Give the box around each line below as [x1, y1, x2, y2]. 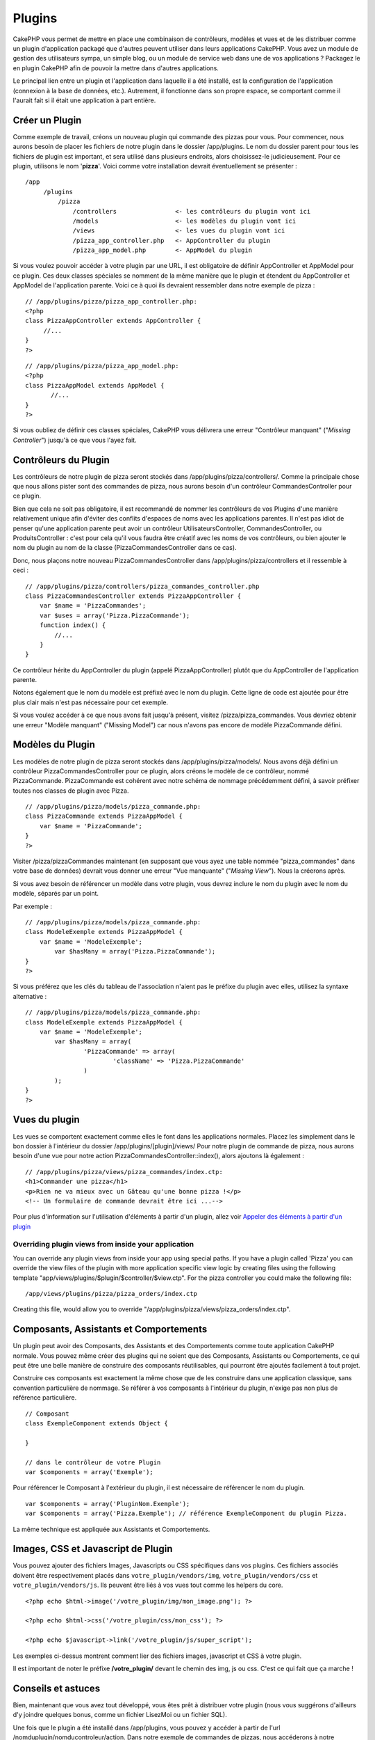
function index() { [39, 622, 106, 629]
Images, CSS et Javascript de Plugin [12, 1543, 173, 1555]
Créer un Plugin [12, 114, 82, 126]
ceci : [12, 566, 29, 574]
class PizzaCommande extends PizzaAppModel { [25, 812, 183, 821]
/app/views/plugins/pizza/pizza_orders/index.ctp [25, 1290, 198, 1297]
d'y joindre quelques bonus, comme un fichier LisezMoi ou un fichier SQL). [12, 1711, 227, 1719]
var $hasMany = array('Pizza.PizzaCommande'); [54, 947, 216, 956]
